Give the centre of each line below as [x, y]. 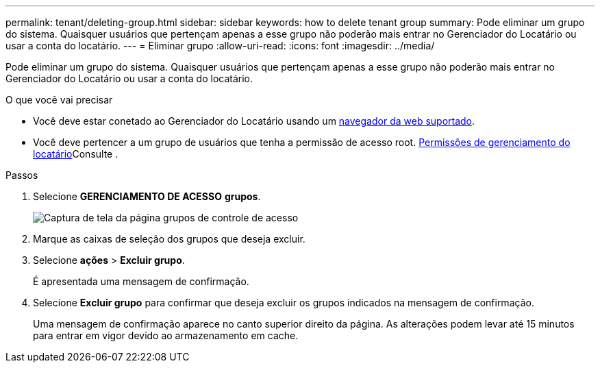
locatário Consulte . [76, 154]
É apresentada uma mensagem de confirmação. [141, 281]
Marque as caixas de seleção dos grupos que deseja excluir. [169, 239]
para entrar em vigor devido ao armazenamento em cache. [166, 335]
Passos [22, 175]
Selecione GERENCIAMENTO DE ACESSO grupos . [147, 196]
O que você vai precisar [59, 100]
